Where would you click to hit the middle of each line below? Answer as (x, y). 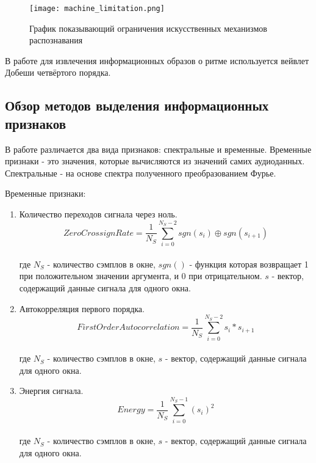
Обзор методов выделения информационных (137, 105)
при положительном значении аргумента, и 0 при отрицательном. (141, 276)
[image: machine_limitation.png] (97, 9)
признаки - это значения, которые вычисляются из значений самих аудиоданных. (155, 161)
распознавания (56, 40)
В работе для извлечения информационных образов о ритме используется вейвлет (157, 60)
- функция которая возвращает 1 (249, 264)
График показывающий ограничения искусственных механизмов (148, 28)
